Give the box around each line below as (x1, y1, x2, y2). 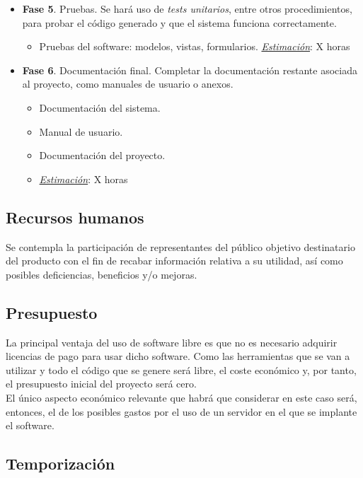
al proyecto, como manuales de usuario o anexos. (22, 76, 234, 91)
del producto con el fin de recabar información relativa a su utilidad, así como (6, 253, 343, 268)
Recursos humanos (6, 206, 144, 228)
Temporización (6, 453, 115, 474)
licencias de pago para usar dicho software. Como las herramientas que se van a (6, 349, 350, 363)
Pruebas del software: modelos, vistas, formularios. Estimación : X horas (39, 39, 350, 54)
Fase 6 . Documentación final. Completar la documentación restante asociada (22, 62, 357, 77)
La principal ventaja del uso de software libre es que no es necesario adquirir (6, 334, 338, 349)
